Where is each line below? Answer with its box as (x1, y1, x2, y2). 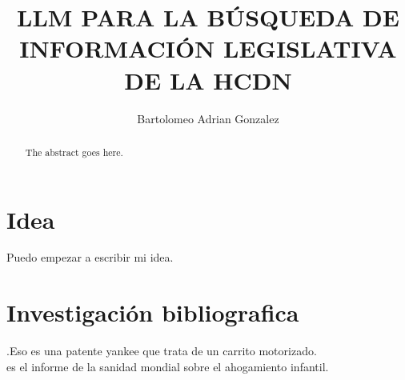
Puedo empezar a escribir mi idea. (6, 249, 174, 266)
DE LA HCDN (124, 63, 292, 96)
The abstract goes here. (25, 145, 123, 158)
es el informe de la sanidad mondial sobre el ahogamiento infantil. (6, 358, 329, 374)
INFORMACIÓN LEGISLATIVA (19, 32, 397, 65)
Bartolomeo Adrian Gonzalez (137, 110, 279, 126)
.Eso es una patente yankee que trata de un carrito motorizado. (6, 342, 317, 359)
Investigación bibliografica (6, 296, 299, 329)
